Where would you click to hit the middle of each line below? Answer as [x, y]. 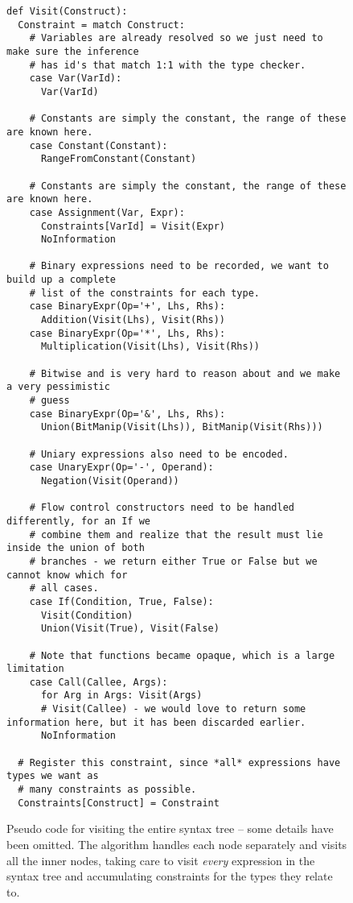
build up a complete [62, 280]
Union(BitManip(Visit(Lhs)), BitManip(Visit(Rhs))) [182, 427]
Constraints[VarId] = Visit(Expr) [133, 226]
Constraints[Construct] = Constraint [119, 803]
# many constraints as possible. [107, 790]
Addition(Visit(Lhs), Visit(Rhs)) [133, 320]
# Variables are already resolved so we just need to [176, 38]
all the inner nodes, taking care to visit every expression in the [161, 860]
